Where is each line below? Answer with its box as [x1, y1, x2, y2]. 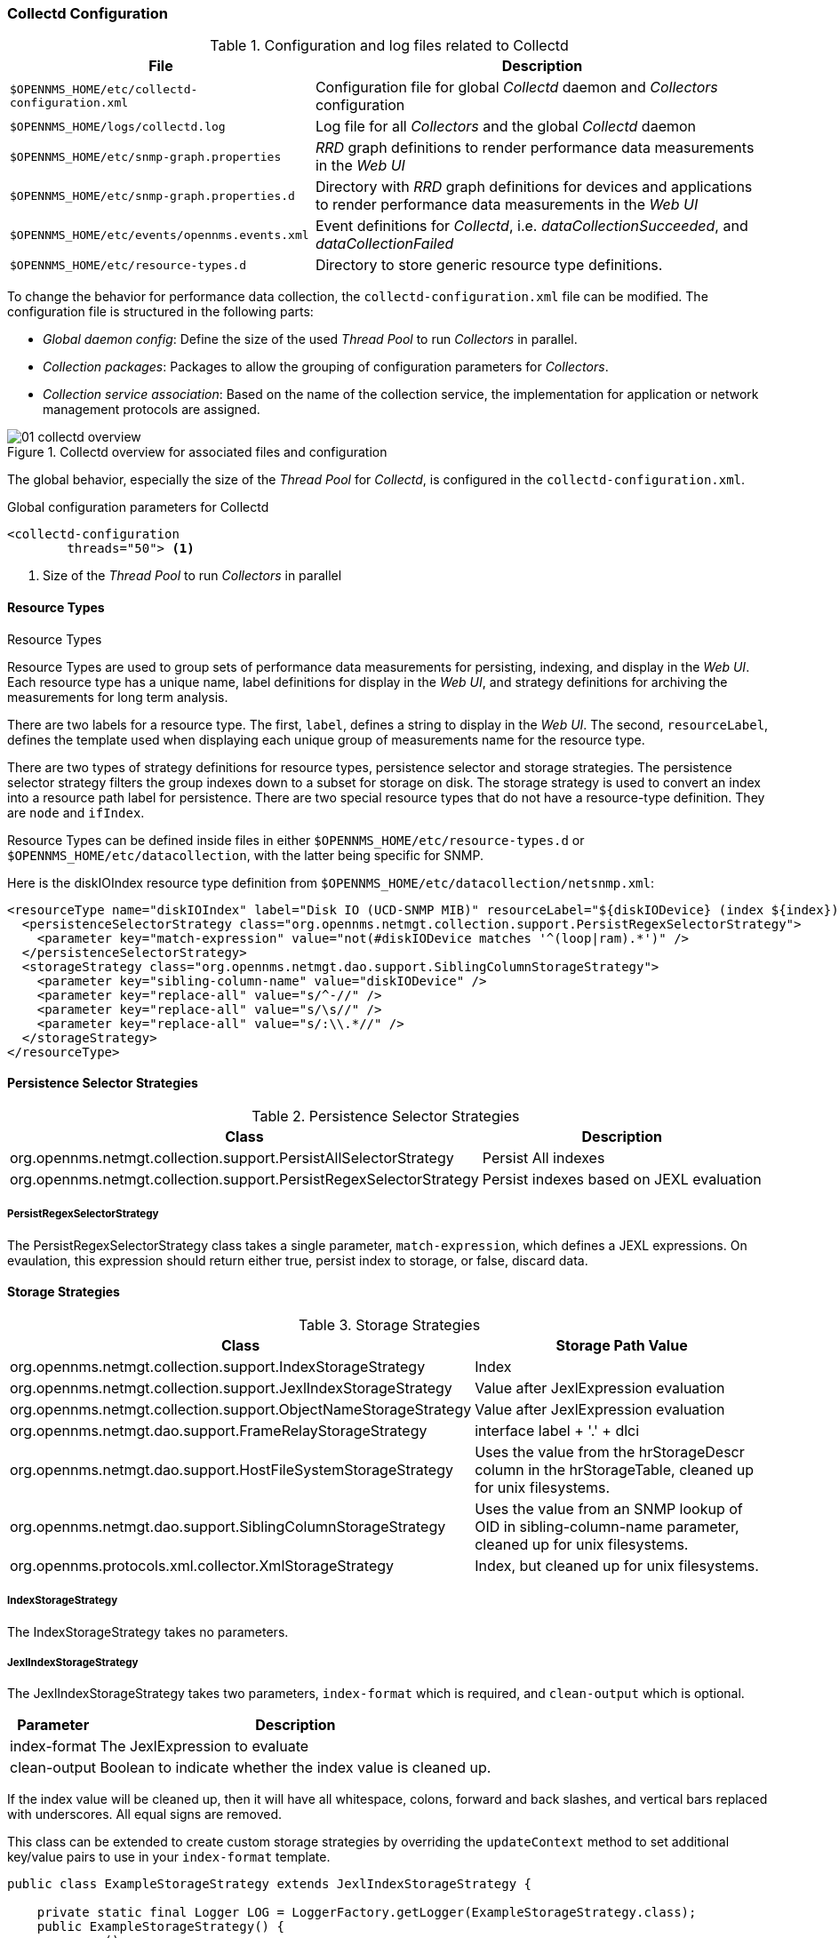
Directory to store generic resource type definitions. [315, 256, 663, 275]
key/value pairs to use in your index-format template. [7, 1849, 331, 1865]
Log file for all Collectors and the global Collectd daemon [315, 117, 697, 136]
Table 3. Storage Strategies [298, 1315, 481, 1334]
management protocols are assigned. [43, 402, 260, 418]
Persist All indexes [482, 1148, 605, 1167]
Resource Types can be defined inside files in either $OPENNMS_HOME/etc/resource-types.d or [7, 832, 585, 848]
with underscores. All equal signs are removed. [7, 1806, 283, 1822]
